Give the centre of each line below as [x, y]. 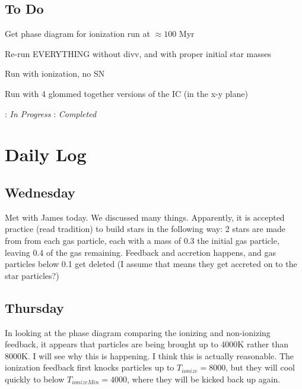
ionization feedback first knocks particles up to [90, 367]
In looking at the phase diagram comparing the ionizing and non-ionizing [138, 332]
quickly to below [35, 379]
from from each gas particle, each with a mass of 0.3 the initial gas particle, [142, 240]
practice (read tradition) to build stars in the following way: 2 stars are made [145, 229]
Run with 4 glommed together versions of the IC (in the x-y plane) [126, 93]
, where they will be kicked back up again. [204, 379]
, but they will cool [260, 367]
